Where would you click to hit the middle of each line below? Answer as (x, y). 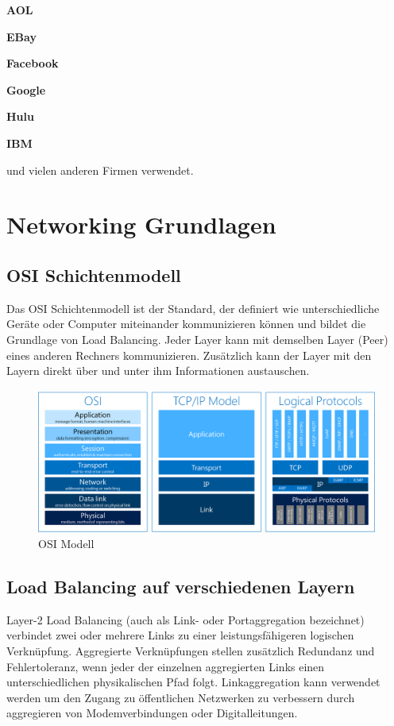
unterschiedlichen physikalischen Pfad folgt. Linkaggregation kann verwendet (193, 682)
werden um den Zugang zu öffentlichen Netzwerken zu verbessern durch (181, 697)
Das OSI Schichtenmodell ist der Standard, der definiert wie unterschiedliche (193, 308)
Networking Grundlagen (141, 224)
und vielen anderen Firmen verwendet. (100, 170)
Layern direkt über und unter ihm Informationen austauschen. (158, 371)
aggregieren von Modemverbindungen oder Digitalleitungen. (152, 713)
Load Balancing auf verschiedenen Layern (181, 586)
